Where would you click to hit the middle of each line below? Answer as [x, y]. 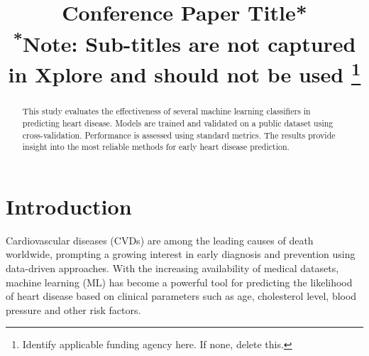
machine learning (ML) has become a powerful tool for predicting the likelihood [179, 282]
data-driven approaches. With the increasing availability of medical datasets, [172, 268]
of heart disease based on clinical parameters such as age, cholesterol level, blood [181, 296]
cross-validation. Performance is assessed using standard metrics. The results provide [179, 135]
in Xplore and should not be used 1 [184, 72]
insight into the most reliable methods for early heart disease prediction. [156, 147]
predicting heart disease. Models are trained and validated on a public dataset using [178, 123]
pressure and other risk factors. [73, 309]
